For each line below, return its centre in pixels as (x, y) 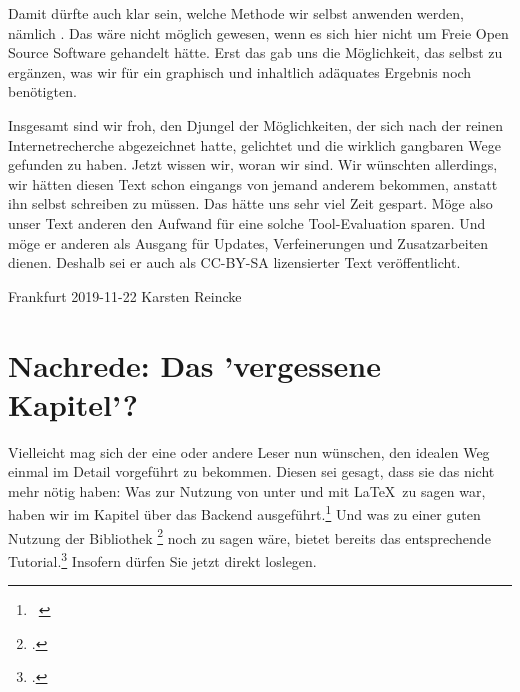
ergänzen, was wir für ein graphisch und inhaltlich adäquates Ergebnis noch (240, 71)
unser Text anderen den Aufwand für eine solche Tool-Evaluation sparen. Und (247, 222)
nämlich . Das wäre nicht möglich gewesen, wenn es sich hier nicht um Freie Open (258, 32)
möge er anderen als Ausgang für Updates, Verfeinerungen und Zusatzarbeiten (248, 242)
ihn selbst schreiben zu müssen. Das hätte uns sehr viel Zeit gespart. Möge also (250, 203)
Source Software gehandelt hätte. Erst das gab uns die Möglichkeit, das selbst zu (255, 52)
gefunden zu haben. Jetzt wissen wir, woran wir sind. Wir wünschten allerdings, (253, 164)
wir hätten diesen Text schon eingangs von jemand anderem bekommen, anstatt (253, 183)
